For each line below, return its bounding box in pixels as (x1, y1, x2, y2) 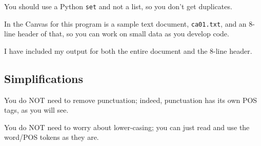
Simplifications (4, 70, 84, 86)
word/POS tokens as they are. (4, 132, 99, 142)
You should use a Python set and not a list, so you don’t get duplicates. (4, 1, 232, 11)
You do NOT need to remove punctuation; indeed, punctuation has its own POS (4, 94, 257, 105)
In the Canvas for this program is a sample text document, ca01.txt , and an (4, 18, 247, 29)
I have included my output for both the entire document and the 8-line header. (4, 45, 252, 56)
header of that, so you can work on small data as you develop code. (17, 28, 229, 39)
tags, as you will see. (4, 105, 69, 115)
